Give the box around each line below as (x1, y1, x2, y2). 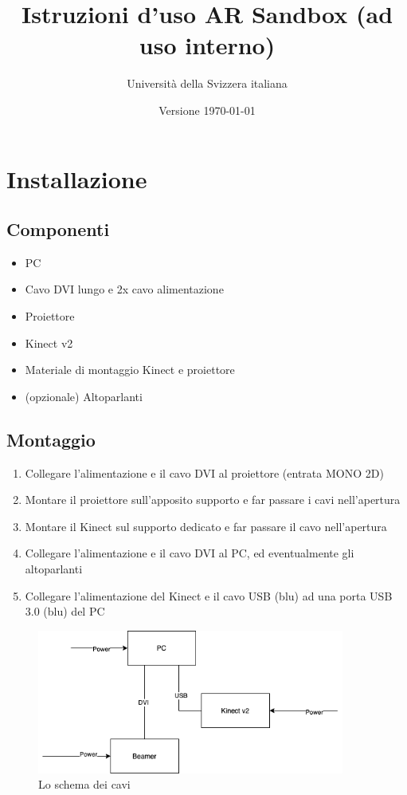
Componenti (6, 217, 110, 242)
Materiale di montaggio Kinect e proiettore (25, 361, 235, 378)
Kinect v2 (25, 334, 73, 351)
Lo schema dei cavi (38, 776, 131, 793)
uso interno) (139, 29, 276, 61)
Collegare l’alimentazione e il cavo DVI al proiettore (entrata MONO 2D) (25, 464, 384, 481)
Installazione (6, 162, 147, 195)
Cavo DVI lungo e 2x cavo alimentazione (25, 281, 224, 297)
